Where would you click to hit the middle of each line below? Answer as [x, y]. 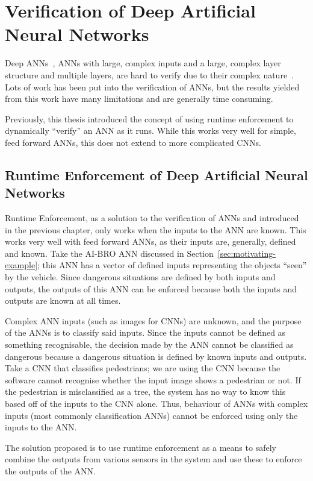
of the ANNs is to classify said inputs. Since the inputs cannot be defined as [145, 332]
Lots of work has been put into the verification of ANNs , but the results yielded [152, 86]
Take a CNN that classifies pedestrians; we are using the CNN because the [143, 368]
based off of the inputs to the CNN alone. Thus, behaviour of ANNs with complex [156, 403]
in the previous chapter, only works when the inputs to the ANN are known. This [156, 229]
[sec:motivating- [246, 253]
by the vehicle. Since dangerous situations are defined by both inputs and [140, 277]
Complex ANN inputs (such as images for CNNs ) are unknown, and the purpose [153, 320]
